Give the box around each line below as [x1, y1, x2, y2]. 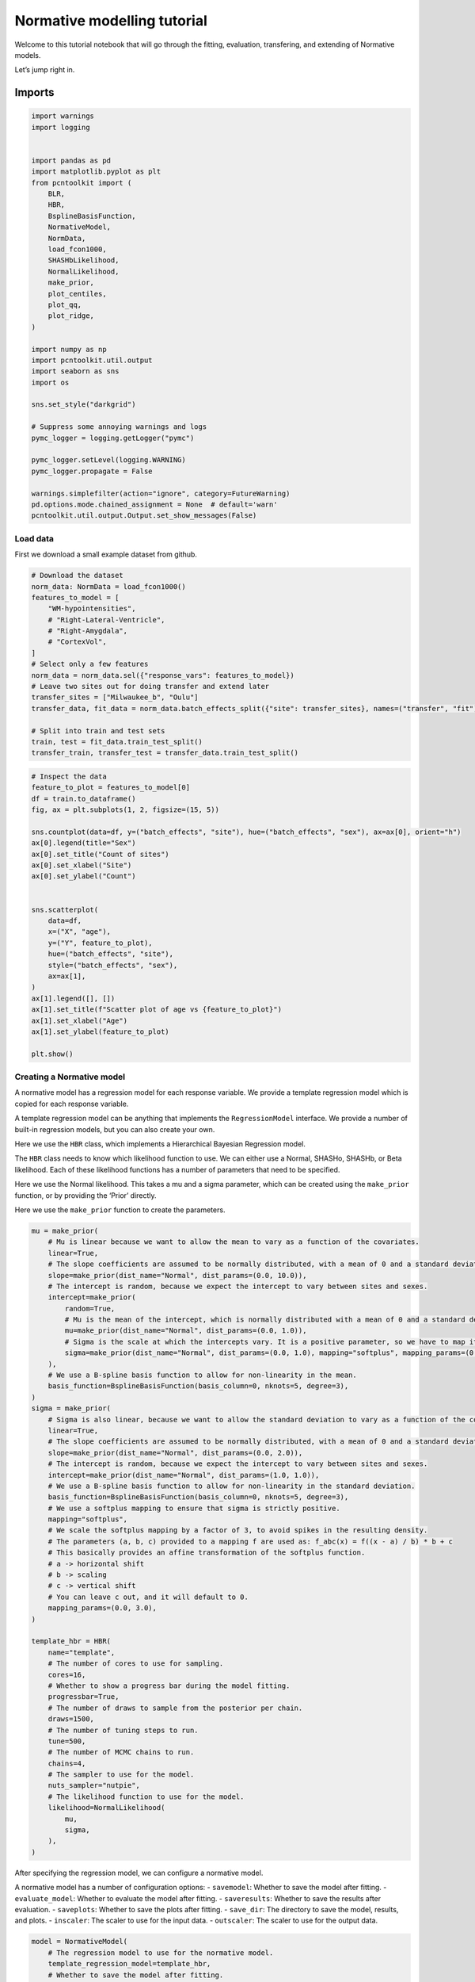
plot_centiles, [47, 289, 107, 298]
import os [31, 377, 70, 387]
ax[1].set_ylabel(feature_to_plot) [31, 1027, 169, 1036]
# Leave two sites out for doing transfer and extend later [31, 682, 270, 691]
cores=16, [47, 1670, 86, 1679]
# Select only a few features [31, 660, 149, 669]
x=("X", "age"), [47, 928, 111, 936]
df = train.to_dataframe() [31, 794, 136, 803]
